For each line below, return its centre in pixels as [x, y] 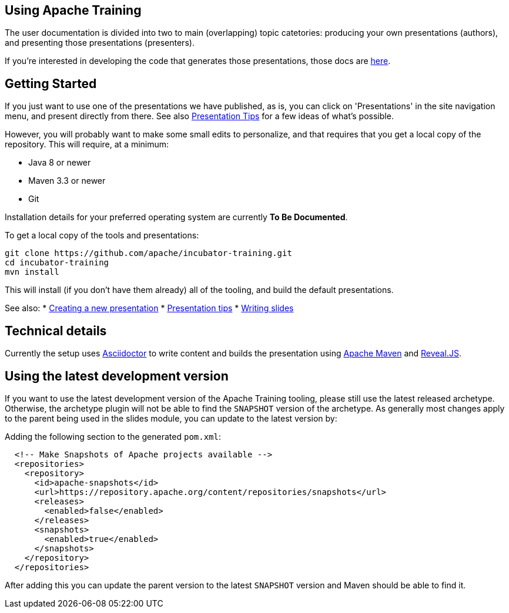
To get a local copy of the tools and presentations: [102, 235]
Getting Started [51, 83]
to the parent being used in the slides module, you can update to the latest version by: [171, 418]
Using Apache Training [73, 10]
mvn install [32, 272]
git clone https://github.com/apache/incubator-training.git [148, 253]
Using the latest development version [117, 376]
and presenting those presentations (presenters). [100, 43]
